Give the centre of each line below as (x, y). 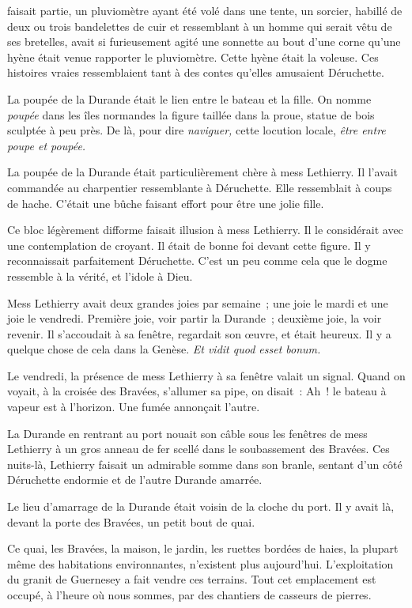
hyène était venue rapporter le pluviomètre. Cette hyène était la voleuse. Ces (193, 57)
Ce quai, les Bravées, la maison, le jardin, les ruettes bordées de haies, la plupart (203, 548)
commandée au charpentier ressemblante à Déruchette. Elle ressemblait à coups (200, 187)
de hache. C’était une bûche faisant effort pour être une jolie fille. (166, 203)
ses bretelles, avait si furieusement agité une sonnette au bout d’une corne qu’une (204, 42)
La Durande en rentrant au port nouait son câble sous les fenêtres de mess (187, 433)
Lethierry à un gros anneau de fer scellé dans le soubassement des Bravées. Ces (198, 449)
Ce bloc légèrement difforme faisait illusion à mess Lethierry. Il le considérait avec (205, 230)
